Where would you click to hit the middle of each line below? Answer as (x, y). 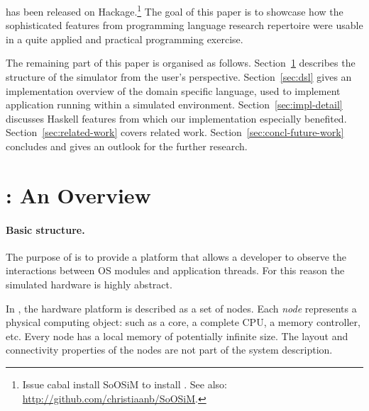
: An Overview (78, 195)
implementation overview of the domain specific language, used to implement (173, 90)
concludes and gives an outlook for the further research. (127, 146)
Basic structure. (45, 229)
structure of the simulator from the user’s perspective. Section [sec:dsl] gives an (179, 77)
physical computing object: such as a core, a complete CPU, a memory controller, (183, 322)
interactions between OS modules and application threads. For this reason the (175, 270)
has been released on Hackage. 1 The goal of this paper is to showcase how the (175, 10)
